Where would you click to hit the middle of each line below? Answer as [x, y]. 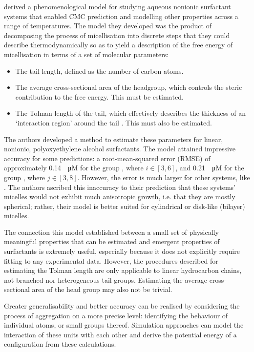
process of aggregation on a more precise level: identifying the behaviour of [116, 315]
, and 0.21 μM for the [210, 168]
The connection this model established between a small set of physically [111, 232]
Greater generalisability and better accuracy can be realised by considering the [122, 306]
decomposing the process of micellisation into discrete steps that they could [117, 35]
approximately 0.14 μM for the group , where [74, 168]
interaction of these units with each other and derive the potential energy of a [120, 334]
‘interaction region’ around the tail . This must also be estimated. [114, 122]
